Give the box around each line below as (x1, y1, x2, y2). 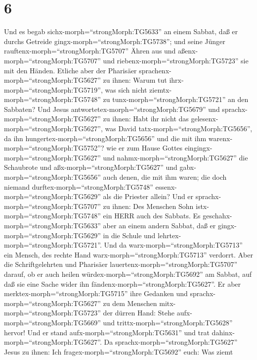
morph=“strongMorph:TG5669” (4, 317, 101, 327)
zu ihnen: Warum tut (103, 75, 167, 85)
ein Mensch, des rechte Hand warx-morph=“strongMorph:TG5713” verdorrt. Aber (4, 249, 253, 259)
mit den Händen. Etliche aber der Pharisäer (4, 65, 137, 75)
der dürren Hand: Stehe (103, 308, 175, 318)
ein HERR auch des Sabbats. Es (103, 210, 201, 221)
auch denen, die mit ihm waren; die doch (103, 172, 227, 182)
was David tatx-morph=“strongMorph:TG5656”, (105, 123, 253, 134)
